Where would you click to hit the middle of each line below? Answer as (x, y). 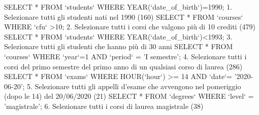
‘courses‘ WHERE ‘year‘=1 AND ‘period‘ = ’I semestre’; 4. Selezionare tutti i (125, 56)
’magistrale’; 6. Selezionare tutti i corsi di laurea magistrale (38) (104, 106)
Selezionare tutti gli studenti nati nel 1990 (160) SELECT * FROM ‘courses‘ (124, 16)
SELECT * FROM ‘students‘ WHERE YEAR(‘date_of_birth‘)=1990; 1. (118, 7)
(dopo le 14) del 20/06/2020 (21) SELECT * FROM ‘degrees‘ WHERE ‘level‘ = (129, 96)
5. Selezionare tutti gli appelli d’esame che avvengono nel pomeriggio (134, 86)
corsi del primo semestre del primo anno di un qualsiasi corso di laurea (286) (123, 66)
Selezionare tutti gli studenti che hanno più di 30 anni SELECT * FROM (119, 46)
